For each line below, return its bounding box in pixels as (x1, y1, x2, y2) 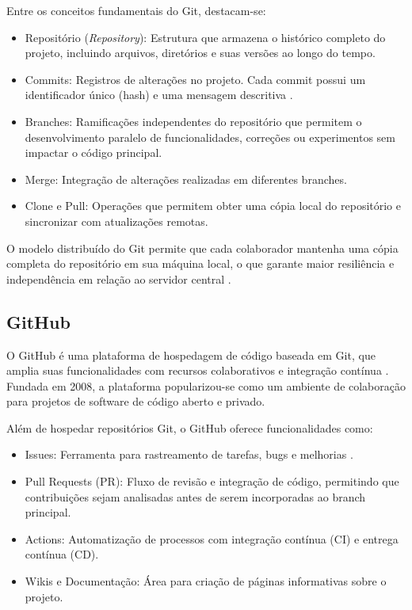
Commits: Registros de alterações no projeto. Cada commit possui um (25, 71, 366, 87)
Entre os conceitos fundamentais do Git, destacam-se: (6, 2, 266, 18)
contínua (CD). (25, 546, 99, 562)
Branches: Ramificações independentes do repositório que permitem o (25, 112, 362, 129)
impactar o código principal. (25, 144, 162, 161)
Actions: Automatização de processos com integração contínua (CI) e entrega (25, 530, 399, 547)
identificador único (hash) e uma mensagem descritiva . (25, 86, 293, 103)
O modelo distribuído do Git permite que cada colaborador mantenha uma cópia (6, 239, 399, 256)
